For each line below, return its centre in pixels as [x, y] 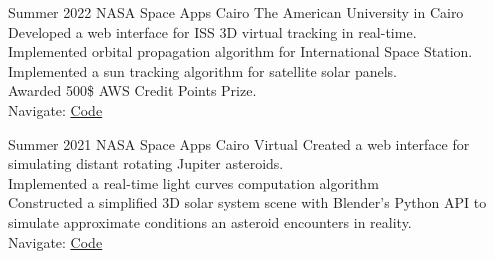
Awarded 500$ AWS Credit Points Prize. [132, 90]
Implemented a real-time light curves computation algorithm [193, 182]
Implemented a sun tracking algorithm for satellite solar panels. [202, 70]
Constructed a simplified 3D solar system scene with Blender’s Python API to [247, 202]
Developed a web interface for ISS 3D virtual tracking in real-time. [212, 31]
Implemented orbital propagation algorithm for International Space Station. [240, 51]
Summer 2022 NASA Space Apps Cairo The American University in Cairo [236, 12]
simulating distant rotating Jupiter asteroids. [146, 163]
